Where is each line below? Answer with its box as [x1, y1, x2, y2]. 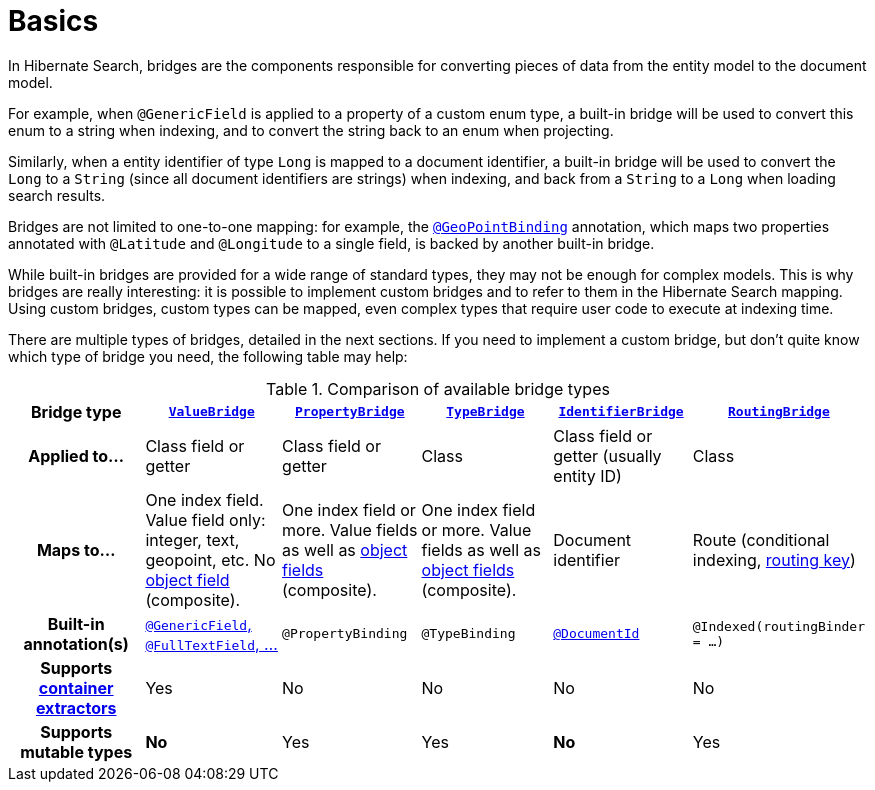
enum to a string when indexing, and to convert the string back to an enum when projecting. [8, 121, 614, 139]
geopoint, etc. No [145, 549, 276, 570]
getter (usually [553, 445, 662, 466]
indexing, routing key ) [692, 549, 856, 570]
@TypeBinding [421, 626, 516, 642]
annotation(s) [23, 633, 129, 654]
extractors [35, 697, 117, 718]
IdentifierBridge [558, 404, 684, 420]
